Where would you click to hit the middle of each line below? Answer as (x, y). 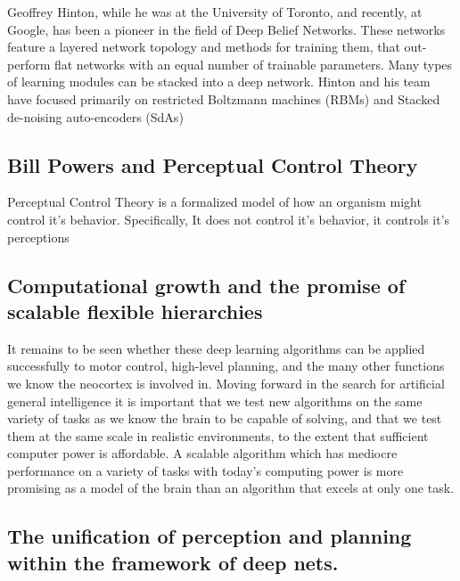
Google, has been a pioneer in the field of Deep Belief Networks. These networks (226, 29)
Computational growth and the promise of (206, 285)
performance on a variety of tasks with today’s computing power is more (205, 470)
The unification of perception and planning (209, 536)
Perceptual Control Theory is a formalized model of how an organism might (214, 202)
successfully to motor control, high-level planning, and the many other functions (226, 366)
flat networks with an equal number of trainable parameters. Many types (253, 64)
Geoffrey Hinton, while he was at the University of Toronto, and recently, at (215, 12)
